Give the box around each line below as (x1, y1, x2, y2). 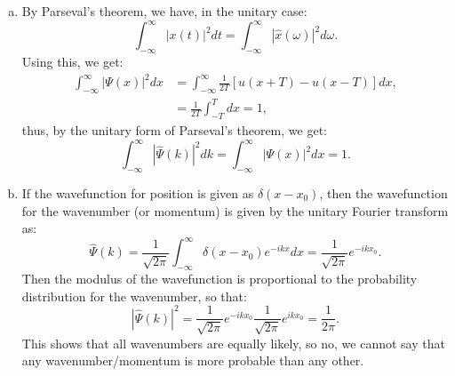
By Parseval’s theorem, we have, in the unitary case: (21, 2, 307, 20)
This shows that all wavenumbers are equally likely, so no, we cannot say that (21, 333, 445, 352)
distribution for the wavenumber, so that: (21, 286, 247, 305)
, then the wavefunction (319, 184, 448, 203)
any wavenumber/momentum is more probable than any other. (21, 351, 364, 370)
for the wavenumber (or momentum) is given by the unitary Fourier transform (21, 201, 449, 220)
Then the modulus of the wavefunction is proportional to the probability (21, 269, 418, 288)
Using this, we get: (21, 52, 124, 70)
